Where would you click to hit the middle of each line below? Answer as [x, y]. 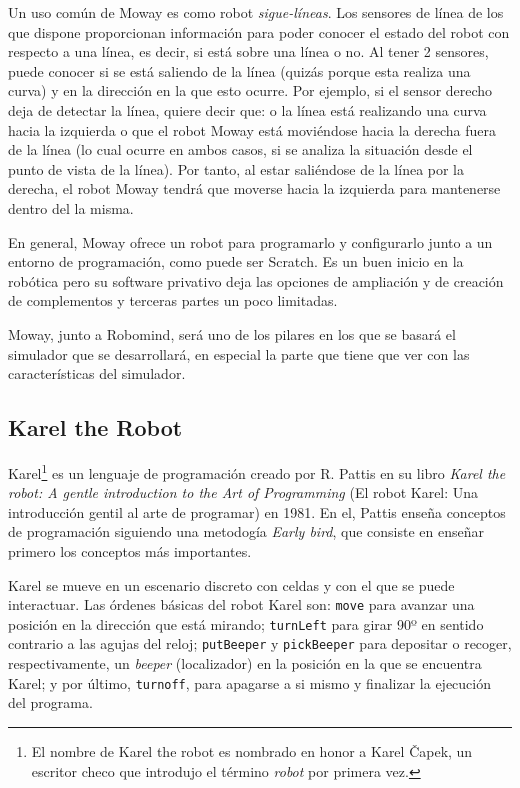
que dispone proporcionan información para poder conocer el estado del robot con [259, 31]
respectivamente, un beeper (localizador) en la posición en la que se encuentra [245, 663]
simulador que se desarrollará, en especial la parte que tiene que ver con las [239, 353]
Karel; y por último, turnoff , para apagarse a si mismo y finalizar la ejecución [249, 682]
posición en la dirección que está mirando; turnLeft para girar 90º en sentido [246, 623]
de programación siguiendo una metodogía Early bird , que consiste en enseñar [246, 531]
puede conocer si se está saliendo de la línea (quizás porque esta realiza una [239, 70]
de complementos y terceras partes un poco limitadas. [173, 300]
